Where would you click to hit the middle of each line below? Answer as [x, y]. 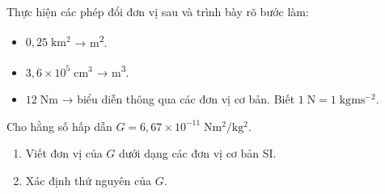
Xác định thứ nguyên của [88, 180]
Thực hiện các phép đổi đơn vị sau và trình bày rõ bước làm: [158, 11]
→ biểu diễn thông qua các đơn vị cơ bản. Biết [178, 99]
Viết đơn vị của [64, 153]
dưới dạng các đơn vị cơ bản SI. [198, 153]
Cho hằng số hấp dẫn [59, 126]
